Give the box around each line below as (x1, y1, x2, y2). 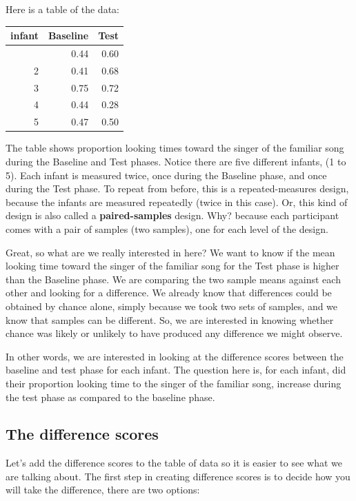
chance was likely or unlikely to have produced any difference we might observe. (6, 326, 343, 340)
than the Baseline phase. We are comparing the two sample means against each (6, 272, 341, 286)
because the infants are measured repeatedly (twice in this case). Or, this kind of (6, 194, 348, 209)
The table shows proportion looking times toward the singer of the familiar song (6, 141, 344, 155)
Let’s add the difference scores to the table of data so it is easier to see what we (6, 456, 343, 470)
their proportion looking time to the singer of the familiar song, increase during (6, 376, 342, 390)
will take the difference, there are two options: (6, 482, 200, 497)
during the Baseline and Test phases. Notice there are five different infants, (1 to (6, 154, 346, 168)
